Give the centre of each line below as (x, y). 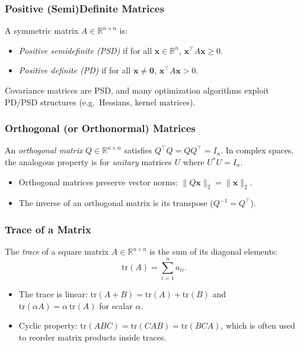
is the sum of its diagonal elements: (214, 251)
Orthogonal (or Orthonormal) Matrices (100, 128)
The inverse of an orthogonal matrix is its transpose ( (116, 203)
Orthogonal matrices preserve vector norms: (98, 181)
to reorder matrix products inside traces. (92, 337)
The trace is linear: (53, 293)
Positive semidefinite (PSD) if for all (85, 50)
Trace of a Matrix (48, 229)
